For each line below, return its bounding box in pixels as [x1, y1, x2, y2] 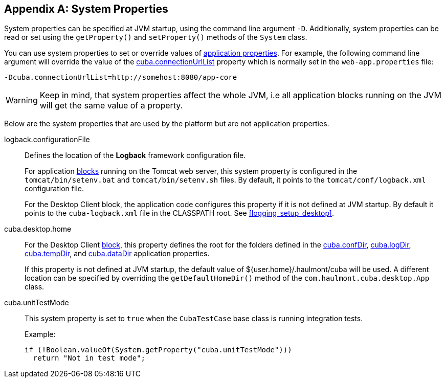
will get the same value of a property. [39, 100, 183, 111]
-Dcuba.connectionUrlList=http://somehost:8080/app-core [4, 73, 237, 82]
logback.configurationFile [4, 135, 90, 144]
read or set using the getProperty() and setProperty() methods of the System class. [4, 33, 307, 42]
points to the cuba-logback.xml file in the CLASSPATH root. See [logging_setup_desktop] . [25, 209, 334, 218]
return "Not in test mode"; [33, 354, 146, 363]
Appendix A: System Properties [4, 3, 168, 15]
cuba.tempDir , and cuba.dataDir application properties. [25, 249, 210, 258]
